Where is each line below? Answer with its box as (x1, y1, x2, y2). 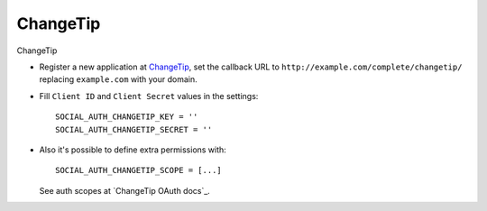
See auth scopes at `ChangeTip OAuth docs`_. (39, 185, 211, 196)
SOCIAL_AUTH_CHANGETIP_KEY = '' (55, 112, 198, 122)
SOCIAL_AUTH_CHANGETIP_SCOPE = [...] (55, 165, 223, 176)
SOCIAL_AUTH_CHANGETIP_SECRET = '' (55, 124, 213, 134)
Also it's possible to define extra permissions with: (39, 144, 227, 155)
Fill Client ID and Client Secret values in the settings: (39, 90, 259, 101)
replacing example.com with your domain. (39, 74, 198, 85)
